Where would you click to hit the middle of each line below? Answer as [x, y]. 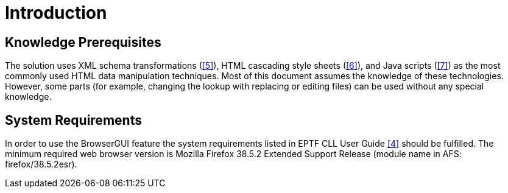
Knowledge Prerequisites [83, 42]
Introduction [56, 13]
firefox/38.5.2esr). [41, 164]
